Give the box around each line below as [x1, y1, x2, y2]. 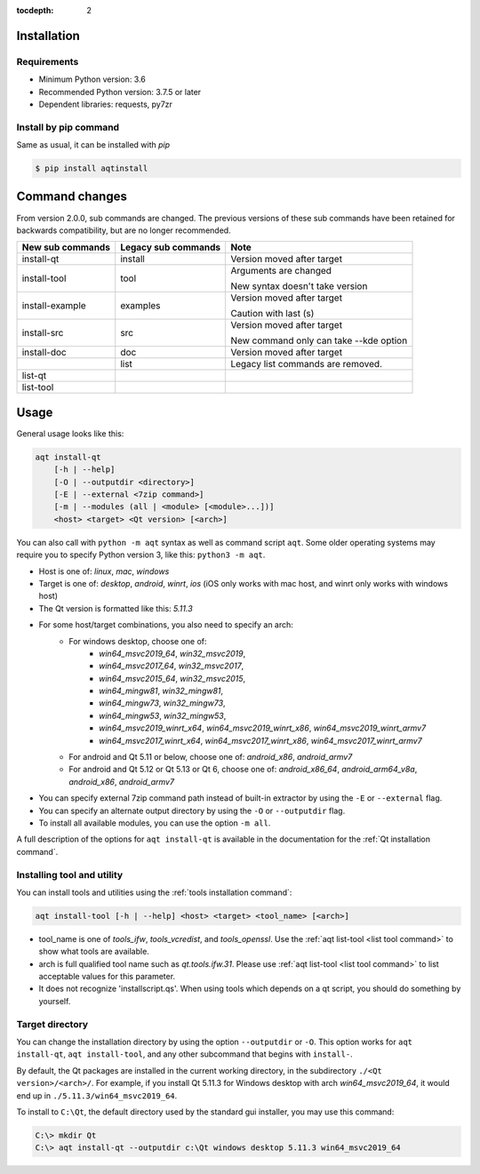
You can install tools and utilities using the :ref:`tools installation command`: [16, 887, 292, 898]
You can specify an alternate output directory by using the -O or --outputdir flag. [38, 805, 346, 816]
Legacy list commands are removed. [230, 358, 382, 371]
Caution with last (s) [230, 307, 315, 320]
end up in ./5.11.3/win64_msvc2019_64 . [16, 1090, 178, 1101]
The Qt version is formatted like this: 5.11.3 [38, 603, 193, 613]
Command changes [16, 189, 128, 204]
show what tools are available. [38, 946, 150, 957]
